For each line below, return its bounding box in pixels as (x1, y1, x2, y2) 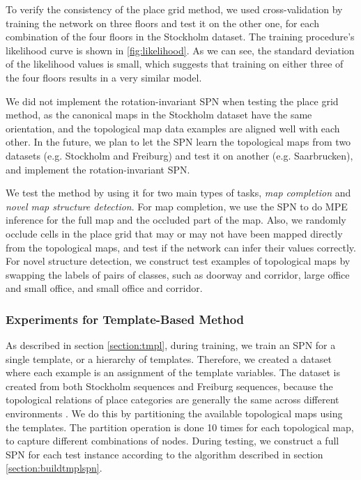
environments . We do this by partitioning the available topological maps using (6, 406, 343, 421)
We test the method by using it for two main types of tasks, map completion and (6, 185, 351, 200)
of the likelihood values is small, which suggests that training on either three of (6, 56, 344, 71)
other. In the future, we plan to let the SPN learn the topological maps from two (6, 134, 351, 149)
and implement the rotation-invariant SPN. (6, 162, 190, 176)
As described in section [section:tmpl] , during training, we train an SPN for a (6, 338, 336, 353)
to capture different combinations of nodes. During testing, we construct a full (6, 433, 339, 448)
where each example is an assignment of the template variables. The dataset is (6, 365, 340, 380)
